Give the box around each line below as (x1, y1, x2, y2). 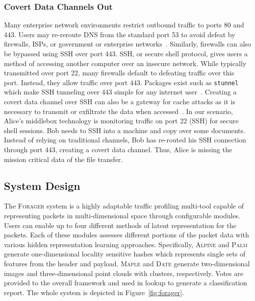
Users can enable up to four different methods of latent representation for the (4, 220, 236, 230)
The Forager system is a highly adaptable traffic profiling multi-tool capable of (4, 201, 244, 211)
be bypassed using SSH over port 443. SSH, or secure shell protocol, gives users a (4, 48, 248, 58)
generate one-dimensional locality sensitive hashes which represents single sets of (4, 249, 246, 259)
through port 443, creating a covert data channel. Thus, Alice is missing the (4, 144, 232, 154)
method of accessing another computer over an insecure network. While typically (4, 58, 247, 68)
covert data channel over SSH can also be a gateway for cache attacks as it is (4, 96, 235, 107)
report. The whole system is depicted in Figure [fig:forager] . (4, 287, 184, 297)
